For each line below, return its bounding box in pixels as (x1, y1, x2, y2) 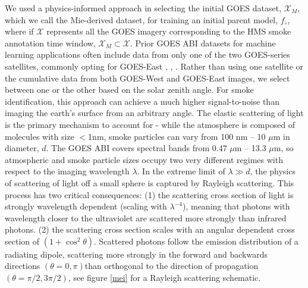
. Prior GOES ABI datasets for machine (130, 36, 276, 49)
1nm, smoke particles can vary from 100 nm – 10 (88, 130, 266, 142)
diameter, (5, 142, 39, 154)
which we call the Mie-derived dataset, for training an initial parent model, (5, 13, 278, 26)
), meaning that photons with (182, 200, 290, 212)
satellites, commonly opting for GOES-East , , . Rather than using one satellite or (5, 60, 304, 72)
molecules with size (5, 130, 74, 142)
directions (5, 259, 40, 272)
